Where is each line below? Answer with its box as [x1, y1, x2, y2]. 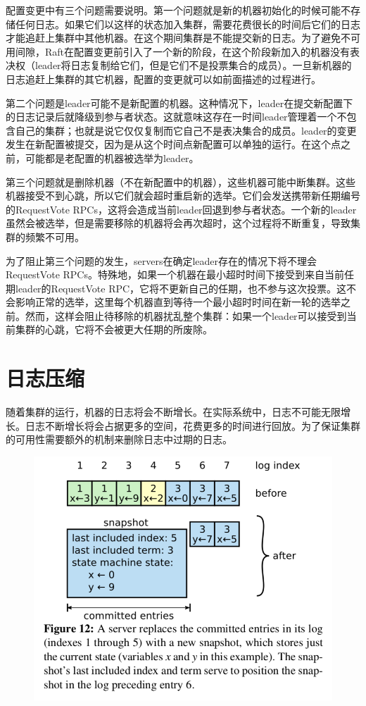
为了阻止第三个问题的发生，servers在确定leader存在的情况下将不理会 [6, 253, 317, 268]
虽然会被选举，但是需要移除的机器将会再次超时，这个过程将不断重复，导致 [6, 216, 351, 230]
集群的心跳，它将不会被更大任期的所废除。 [15, 322, 213, 337]
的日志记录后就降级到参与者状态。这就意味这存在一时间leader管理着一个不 [6, 109, 347, 124]
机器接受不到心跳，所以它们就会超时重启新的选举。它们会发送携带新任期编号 [6, 188, 360, 203]
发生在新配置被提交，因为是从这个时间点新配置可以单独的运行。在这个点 [6, 137, 341, 151]
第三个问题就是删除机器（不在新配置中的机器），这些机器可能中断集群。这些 [6, 174, 355, 189]
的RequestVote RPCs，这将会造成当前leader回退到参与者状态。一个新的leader [6, 202, 357, 216]
